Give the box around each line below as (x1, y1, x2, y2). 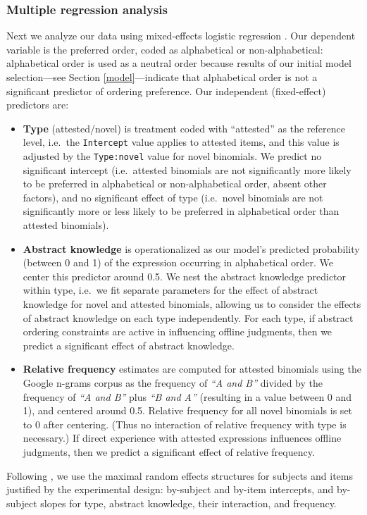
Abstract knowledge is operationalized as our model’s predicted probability (23, 241, 360, 256)
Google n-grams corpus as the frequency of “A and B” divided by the (23, 376, 323, 390)
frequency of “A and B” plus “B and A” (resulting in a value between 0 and (23, 389, 352, 404)
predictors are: (6, 97, 69, 112)
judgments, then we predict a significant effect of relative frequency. (23, 444, 315, 459)
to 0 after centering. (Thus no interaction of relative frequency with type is (23, 416, 347, 431)
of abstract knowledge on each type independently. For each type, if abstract (23, 310, 354, 325)
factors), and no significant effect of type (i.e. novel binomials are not (23, 190, 323, 204)
